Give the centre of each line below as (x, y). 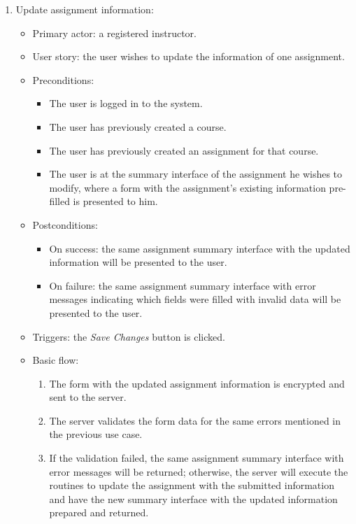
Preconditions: (63, 79)
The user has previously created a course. (138, 126)
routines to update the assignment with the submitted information (192, 485)
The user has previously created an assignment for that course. (184, 150)
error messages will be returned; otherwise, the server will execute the (199, 471)
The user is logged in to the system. (126, 103)
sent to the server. (88, 397)
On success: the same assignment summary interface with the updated (200, 248)
